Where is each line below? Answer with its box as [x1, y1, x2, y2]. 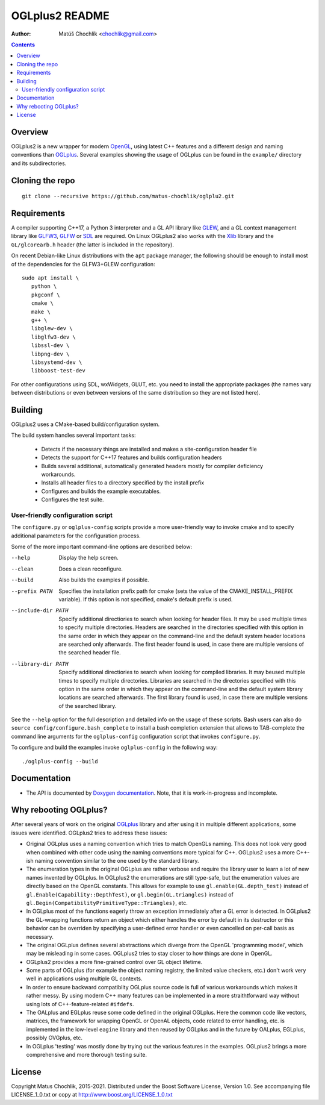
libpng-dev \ [31, 350, 70, 357]
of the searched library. [58, 702, 117, 709]
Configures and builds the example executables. [41, 487, 161, 495]
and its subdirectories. [11, 160, 67, 167]
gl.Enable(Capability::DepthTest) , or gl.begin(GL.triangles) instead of [26, 891, 234, 898]
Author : [11, 30, 31, 37]
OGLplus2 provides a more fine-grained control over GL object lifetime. [26, 958, 203, 965]
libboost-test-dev [31, 368, 85, 374]
